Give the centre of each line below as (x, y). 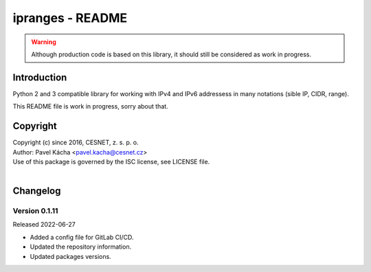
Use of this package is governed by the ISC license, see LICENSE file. (111, 161)
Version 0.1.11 (35, 211)
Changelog (37, 191)
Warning (44, 42)
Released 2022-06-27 (44, 225)
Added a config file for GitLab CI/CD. (82, 237)
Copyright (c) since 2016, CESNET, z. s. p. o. (76, 143)
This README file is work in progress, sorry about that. (90, 106)
